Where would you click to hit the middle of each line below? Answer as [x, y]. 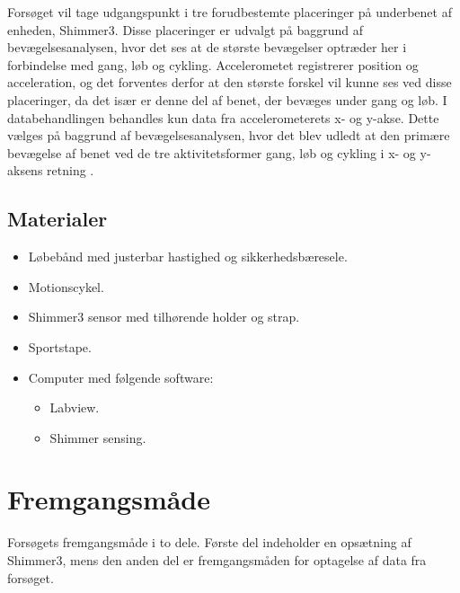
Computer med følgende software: [121, 377]
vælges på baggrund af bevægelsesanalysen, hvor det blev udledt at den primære [229, 135]
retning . [71, 170]
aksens [25, 170]
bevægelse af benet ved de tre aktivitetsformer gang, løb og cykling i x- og [212, 152]
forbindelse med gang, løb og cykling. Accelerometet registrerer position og [213, 64]
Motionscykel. [66, 286]
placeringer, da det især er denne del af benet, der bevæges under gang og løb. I [227, 99]
